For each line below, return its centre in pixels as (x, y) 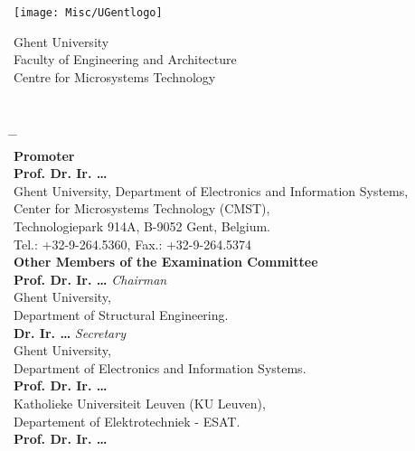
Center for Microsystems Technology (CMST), (142, 208)
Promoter (44, 155)
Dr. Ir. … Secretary (70, 332)
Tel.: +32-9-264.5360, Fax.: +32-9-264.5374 (133, 244)
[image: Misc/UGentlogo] (88, 13)
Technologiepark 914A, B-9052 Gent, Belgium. (142, 226)
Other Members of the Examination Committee (166, 262)
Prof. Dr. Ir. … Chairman (90, 279)
